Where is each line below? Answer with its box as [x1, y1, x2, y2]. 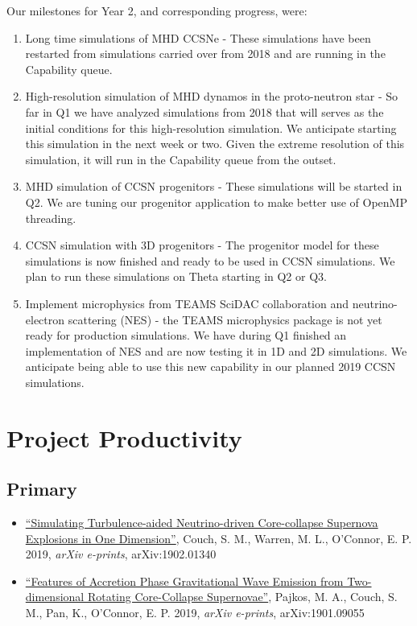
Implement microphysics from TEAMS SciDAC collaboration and [25, 294, 349, 311]
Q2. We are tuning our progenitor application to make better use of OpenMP [25, 193, 407, 210]
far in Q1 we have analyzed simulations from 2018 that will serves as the [25, 103, 384, 120]
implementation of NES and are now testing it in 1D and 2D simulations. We [25, 342, 407, 359]
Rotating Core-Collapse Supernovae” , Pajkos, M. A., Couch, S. [87, 588, 398, 605]
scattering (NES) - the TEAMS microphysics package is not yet [68, 311, 382, 327]
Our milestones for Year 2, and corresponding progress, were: [6, 2, 308, 19]
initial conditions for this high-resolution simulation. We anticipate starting [25, 119, 397, 136]
